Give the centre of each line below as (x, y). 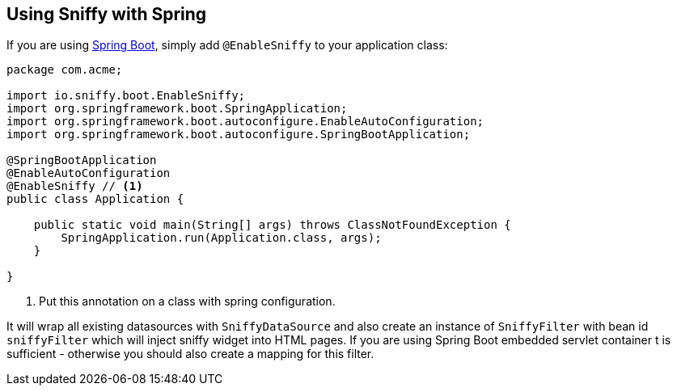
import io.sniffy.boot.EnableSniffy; (126, 96)
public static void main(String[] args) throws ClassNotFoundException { (272, 225)
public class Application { (95, 199)
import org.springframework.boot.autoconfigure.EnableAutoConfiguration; (245, 122)
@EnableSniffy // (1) (75, 186)
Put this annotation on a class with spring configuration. (187, 301)
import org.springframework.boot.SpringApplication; (177, 109)
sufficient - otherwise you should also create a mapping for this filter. (190, 354)
